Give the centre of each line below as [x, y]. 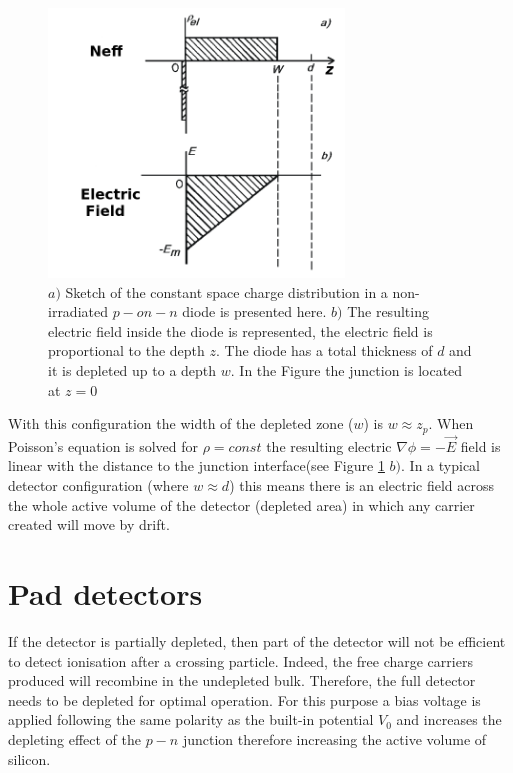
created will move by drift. [89, 524]
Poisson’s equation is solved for [103, 445]
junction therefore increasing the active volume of [334, 738]
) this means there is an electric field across [362, 485]
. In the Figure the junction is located [346, 370]
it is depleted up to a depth [132, 370]
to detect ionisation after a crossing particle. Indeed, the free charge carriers [240, 660]
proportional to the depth [126, 350]
